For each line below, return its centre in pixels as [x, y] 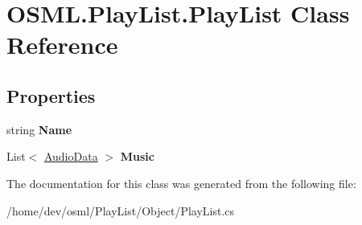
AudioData [71, 156]
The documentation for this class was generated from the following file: [181, 183]
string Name [39, 129]
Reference [62, 45]
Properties [51, 95]
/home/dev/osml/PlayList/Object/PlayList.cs [121, 210]
